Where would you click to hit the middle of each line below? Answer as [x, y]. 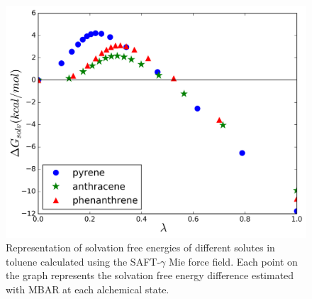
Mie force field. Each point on [233, 261]
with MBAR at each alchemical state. [88, 289]
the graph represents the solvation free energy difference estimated [150, 275]
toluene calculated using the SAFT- [83, 261]
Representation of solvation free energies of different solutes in [140, 248]
